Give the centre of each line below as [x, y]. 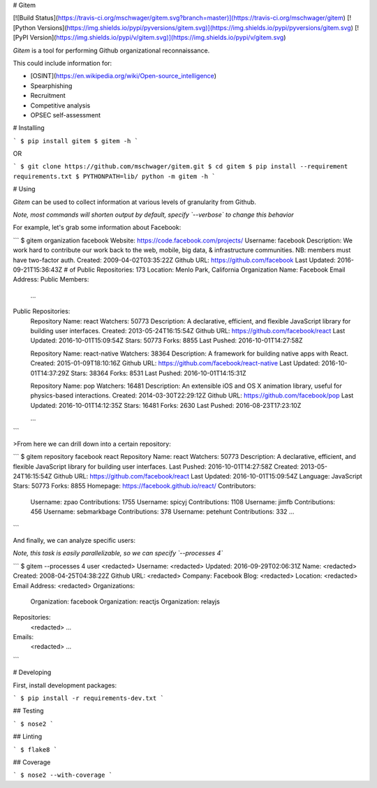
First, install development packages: [65, 685]
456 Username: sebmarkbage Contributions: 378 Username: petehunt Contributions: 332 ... [162, 512]
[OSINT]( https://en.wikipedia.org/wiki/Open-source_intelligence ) [123, 76]
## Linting [28, 736]
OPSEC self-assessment [66, 115]
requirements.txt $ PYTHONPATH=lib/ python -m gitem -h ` [114, 176]
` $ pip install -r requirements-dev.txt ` [88, 698]
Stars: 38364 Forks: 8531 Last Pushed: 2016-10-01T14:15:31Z [158, 373]
